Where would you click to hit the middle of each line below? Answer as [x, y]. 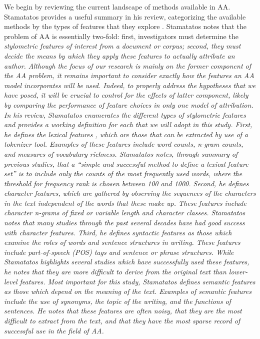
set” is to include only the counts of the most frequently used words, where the [123, 174]
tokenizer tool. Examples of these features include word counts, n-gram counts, [124, 144]
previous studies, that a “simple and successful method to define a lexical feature [126, 163]
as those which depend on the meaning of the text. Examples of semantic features [128, 291]
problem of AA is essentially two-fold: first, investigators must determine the [121, 36]
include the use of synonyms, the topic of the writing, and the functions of [117, 301]
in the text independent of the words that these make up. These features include [125, 203]
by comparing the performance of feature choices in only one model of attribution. [129, 104]
